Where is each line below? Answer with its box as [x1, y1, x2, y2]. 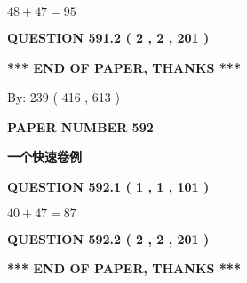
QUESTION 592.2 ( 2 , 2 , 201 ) [7, 229, 210, 248]
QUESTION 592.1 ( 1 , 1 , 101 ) [7, 177, 210, 195]
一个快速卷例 [7, 147, 82, 166]
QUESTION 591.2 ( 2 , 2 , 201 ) [7, 28, 210, 46]
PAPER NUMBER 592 [7, 117, 154, 136]
